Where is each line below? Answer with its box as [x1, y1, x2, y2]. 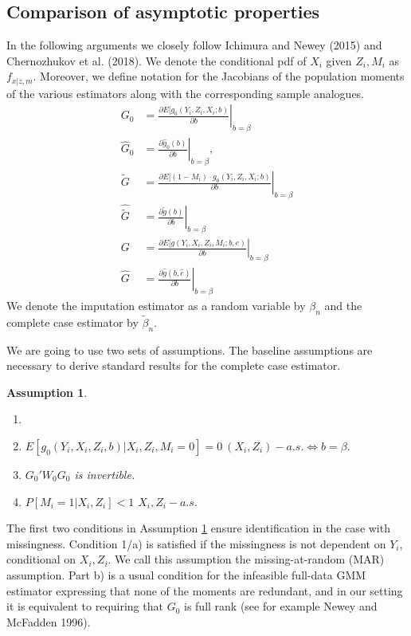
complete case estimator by [6, 313, 139, 330]
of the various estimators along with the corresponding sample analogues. [6, 84, 365, 101]
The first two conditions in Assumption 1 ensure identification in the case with [6, 520, 390, 536]
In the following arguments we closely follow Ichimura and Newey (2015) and [6, 37, 382, 53]
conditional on [6, 551, 76, 567]
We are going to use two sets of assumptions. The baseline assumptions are [6, 341, 373, 358]
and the [324, 296, 362, 313]
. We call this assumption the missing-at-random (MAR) [108, 551, 385, 567]
